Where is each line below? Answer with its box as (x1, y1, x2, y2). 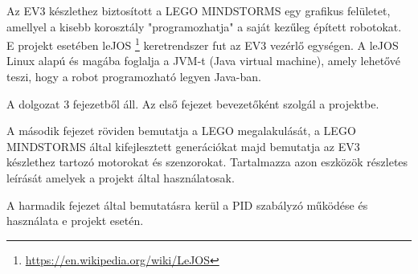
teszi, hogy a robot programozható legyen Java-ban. (6, 68, 261, 85)
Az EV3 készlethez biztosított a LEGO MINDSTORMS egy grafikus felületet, (6, 2, 391, 18)
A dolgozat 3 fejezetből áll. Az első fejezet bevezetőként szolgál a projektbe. (6, 95, 379, 112)
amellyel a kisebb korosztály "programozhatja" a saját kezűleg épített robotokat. (6, 18, 402, 35)
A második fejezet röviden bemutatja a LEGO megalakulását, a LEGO (6, 122, 356, 139)
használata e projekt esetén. (6, 212, 144, 229)
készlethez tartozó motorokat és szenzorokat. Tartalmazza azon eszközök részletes (6, 153, 408, 170)
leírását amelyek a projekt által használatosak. (6, 170, 235, 186)
